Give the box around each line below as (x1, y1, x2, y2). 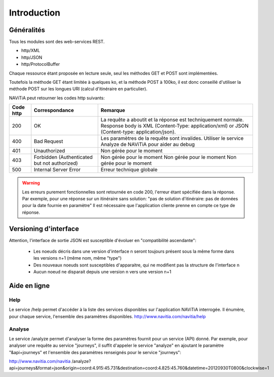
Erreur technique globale (100, 166, 158, 173)
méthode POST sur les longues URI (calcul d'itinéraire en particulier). (9, 86, 148, 92)
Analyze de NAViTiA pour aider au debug (100, 141, 195, 148)
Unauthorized (34, 148, 65, 154)
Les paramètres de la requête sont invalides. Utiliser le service (100, 135, 244, 142)
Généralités (9, 26, 45, 34)
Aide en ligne (9, 282, 50, 290)
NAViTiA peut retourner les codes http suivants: (9, 95, 105, 101)
